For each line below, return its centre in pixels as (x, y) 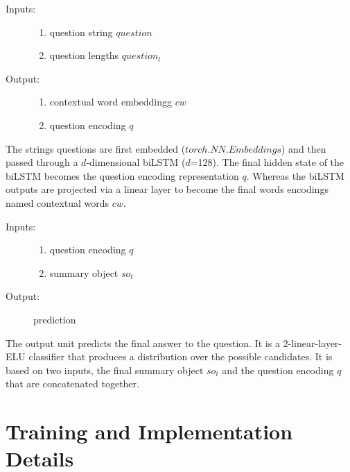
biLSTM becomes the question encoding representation (122, 175)
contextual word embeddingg (111, 102)
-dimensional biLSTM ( (136, 162)
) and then (304, 148)
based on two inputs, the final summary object (105, 370)
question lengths (84, 55)
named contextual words (58, 202)
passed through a (42, 162)
